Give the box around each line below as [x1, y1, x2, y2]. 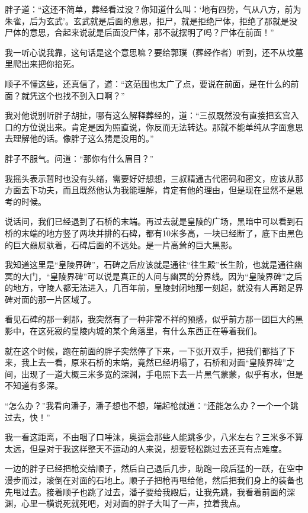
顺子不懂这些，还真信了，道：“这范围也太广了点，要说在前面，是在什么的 [5, 77, 291, 89]
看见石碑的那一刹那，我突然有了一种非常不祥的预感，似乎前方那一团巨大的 [5, 313, 295, 325]
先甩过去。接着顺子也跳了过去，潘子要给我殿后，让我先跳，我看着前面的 [5, 485, 287, 498]
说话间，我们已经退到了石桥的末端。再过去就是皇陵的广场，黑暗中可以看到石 [5, 215, 303, 227]
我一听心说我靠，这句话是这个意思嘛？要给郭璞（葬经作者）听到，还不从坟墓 [5, 46, 303, 58]
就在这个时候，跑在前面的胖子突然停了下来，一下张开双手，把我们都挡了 [5, 344, 287, 357]
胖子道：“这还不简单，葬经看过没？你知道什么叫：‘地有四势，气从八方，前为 [5, 3, 301, 15]
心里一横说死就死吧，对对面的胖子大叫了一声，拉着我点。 [21, 497, 245, 509]
